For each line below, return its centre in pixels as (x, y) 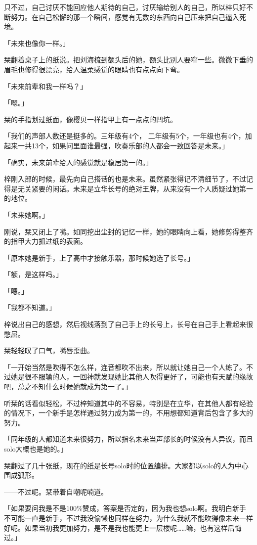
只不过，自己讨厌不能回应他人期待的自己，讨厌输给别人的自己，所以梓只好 (125, 7)
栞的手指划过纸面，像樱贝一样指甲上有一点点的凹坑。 (90, 119)
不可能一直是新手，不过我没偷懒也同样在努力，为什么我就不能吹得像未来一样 (128, 518)
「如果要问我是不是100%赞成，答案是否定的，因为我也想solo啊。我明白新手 (125, 508)
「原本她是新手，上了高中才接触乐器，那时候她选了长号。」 (99, 257)
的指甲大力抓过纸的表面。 (45, 241)
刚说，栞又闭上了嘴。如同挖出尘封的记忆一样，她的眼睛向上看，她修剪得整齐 (128, 231)
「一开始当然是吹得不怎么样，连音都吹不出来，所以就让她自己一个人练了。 (125, 367)
